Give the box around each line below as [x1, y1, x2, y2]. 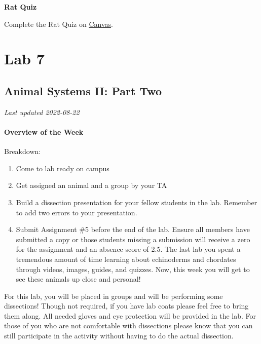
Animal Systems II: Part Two [4, 83, 162, 98]
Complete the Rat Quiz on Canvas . [4, 18, 113, 29]
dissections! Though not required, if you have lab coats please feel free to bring [4, 300, 249, 311]
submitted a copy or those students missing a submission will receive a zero [16, 234, 250, 244]
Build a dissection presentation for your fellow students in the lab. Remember [16, 197, 257, 207]
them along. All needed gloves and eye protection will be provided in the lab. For [4, 310, 256, 321]
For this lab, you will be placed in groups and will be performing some [4, 290, 223, 301]
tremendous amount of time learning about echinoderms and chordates [16, 253, 236, 264]
